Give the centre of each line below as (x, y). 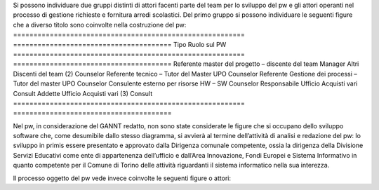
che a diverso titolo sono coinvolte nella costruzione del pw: (100, 25)
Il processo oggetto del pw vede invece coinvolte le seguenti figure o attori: (122, 178)
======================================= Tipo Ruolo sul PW (120, 44)
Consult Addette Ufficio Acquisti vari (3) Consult (83, 93)
